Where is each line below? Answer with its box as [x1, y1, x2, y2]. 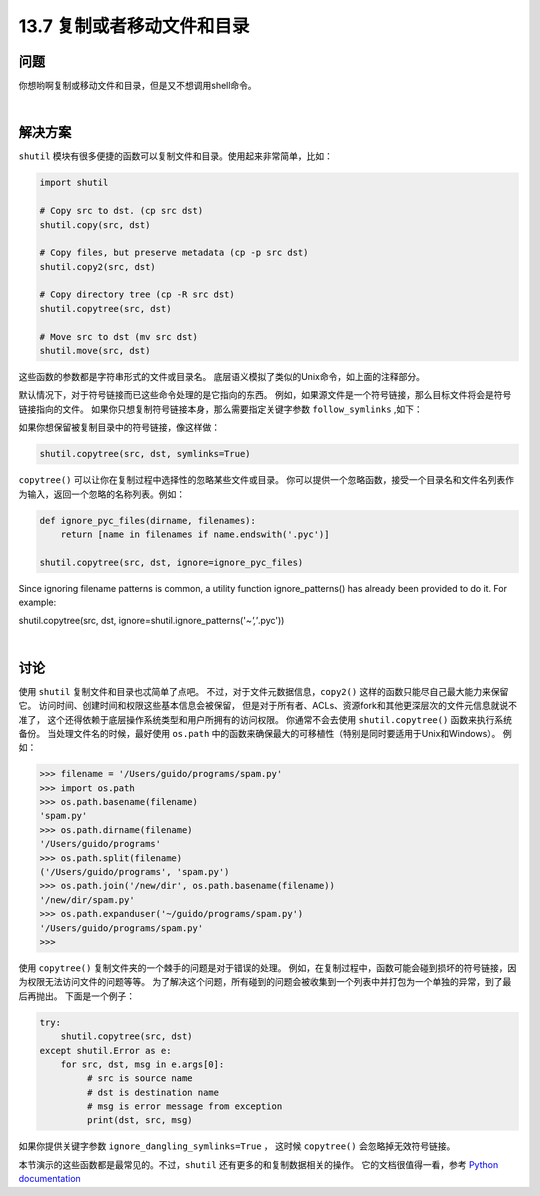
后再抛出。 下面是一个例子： [18, 990, 135, 1002]
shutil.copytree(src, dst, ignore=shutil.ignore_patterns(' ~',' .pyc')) [18, 615, 285, 627]
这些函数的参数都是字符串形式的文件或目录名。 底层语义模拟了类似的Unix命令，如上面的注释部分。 [18, 371, 425, 383]
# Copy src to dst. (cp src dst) [39, 205, 204, 217]
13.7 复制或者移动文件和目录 [18, 15, 250, 37]
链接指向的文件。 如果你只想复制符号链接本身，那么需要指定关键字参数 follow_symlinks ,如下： [18, 403, 424, 415]
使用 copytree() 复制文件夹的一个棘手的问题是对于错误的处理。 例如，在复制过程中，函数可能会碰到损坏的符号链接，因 [18, 961, 517, 974]
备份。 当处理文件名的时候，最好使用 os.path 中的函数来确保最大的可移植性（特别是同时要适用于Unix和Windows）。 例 [18, 727, 512, 739]
